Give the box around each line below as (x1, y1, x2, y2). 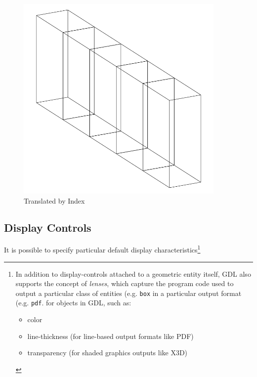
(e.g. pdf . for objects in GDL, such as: (15, 297, 131, 308)
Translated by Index (24, 195, 85, 206)
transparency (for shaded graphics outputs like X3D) (27, 347, 188, 358)
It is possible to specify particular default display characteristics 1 (4, 243, 201, 255)
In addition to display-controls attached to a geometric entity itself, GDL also (15, 268, 251, 279)
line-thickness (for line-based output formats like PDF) (27, 331, 194, 341)
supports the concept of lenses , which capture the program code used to (15, 278, 234, 289)
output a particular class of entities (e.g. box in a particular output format (15, 288, 242, 298)
